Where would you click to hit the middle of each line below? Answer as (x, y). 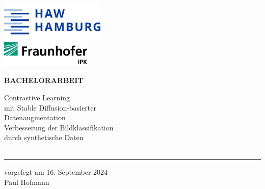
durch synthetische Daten (44, 137)
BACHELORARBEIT (44, 80)
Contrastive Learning (37, 97)
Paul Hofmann (27, 182)
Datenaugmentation (35, 117)
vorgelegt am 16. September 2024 (56, 172)
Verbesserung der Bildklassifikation (59, 127)
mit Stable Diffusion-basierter (50, 107)
